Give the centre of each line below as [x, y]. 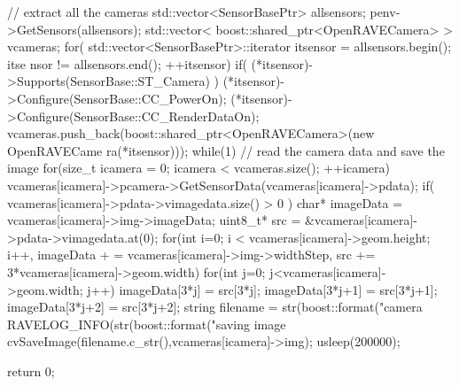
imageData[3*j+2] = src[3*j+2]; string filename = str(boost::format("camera [215, 307]
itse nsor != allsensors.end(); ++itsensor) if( [127, 63]
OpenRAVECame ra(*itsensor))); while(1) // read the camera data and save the [226, 150]
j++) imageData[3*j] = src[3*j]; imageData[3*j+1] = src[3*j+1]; [262, 289]
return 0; [31, 371]
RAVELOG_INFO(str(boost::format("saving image [147, 324]
